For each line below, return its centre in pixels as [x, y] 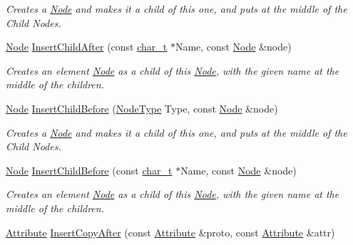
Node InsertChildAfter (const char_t [87, 47]
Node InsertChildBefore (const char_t [89, 170]
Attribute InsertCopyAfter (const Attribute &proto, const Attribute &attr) [170, 232]
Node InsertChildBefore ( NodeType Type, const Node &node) [142, 108]
